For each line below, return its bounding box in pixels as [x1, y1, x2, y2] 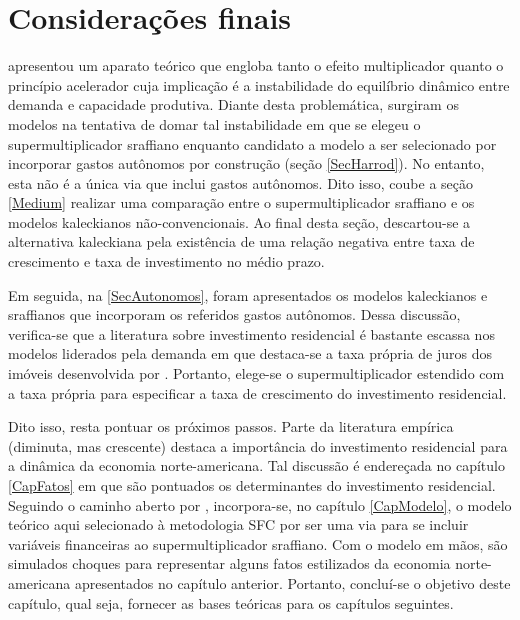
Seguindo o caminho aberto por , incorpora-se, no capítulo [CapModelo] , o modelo [8, 494, 512, 515]
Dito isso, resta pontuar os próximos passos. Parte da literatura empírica [8, 416, 454, 437]
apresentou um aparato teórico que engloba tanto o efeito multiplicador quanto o [8, 55, 504, 76]
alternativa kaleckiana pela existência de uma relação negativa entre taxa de [8, 231, 475, 252]
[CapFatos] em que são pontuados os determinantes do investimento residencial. [8, 475, 496, 495]
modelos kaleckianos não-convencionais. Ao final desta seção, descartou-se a [8, 211, 471, 232]
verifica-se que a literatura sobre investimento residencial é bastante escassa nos [8, 323, 495, 344]
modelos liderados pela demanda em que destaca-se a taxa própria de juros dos [8, 343, 492, 364]
